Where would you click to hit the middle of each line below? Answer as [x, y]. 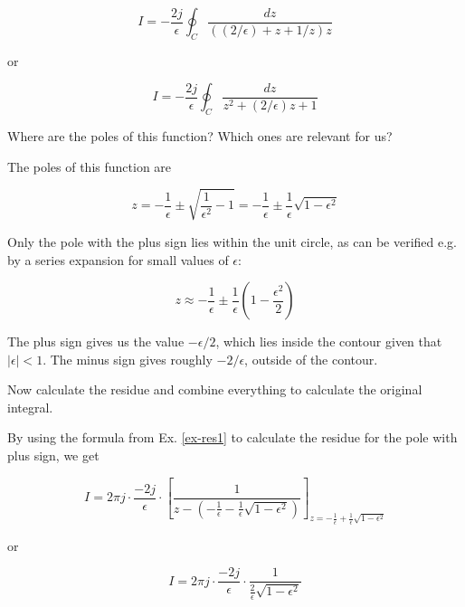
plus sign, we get [53, 455]
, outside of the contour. [311, 359]
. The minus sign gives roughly [128, 359]
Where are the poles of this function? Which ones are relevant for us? [200, 136]
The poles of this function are [90, 166]
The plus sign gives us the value [96, 341]
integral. [30, 407]
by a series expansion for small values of [118, 259]
